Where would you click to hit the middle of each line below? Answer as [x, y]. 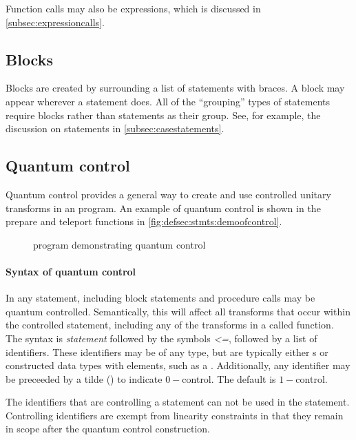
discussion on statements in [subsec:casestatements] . [115, 128]
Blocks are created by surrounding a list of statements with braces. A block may [175, 88]
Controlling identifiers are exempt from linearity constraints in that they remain [175, 415]
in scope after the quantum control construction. [108, 429]
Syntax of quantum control [71, 271]
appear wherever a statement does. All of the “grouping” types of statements [168, 101]
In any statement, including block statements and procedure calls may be [160, 298]
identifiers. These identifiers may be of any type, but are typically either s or [167, 352]
